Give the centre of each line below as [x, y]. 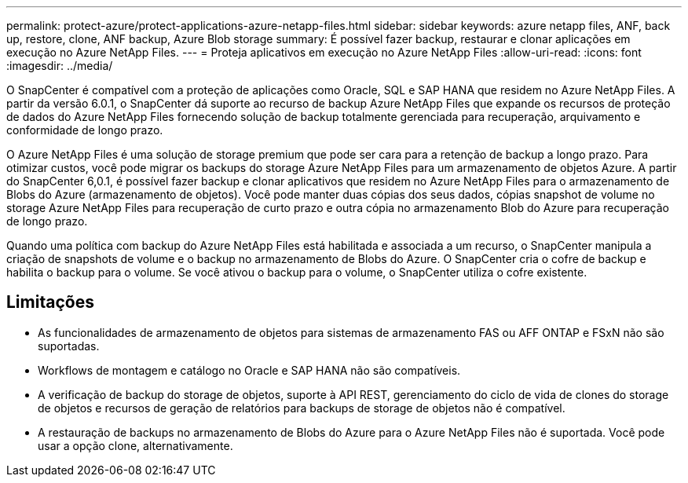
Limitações [50, 302]
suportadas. [69, 346]
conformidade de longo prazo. [85, 130]
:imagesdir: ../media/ [60, 66]
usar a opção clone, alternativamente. [135, 445]
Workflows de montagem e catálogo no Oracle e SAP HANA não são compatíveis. [249, 370]
